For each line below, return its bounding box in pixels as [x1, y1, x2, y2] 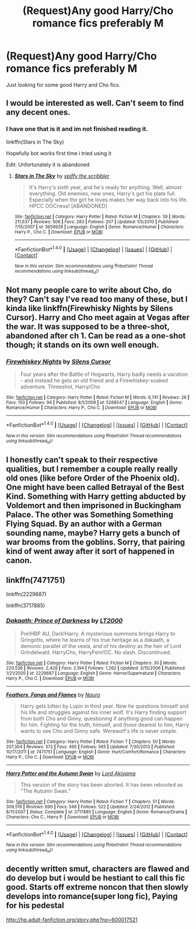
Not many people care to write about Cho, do [6, 285, 172, 295]
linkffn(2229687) [6, 591, 47, 598]
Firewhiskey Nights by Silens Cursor [6, 357, 111, 365]
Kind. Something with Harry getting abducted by [6, 491, 186, 501]
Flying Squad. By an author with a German [6, 519, 162, 529]
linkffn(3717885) [6, 602, 45, 609]
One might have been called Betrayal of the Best [6, 482, 185, 492]
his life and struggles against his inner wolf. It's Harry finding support [20, 708, 187, 715]
